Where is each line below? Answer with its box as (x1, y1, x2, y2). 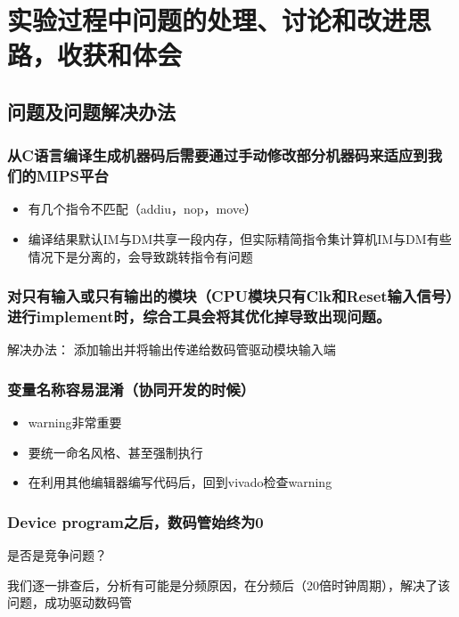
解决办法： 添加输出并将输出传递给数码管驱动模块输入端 (7, 340, 336, 359)
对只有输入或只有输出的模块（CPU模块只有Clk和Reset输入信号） (7, 285, 454, 307)
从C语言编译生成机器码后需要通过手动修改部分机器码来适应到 (7, 144, 428, 166)
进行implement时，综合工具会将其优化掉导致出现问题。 (7, 305, 391, 328)
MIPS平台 (36, 165, 109, 187)
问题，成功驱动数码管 (7, 593, 132, 612)
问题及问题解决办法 (7, 97, 176, 125)
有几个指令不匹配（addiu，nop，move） (28, 199, 258, 218)
